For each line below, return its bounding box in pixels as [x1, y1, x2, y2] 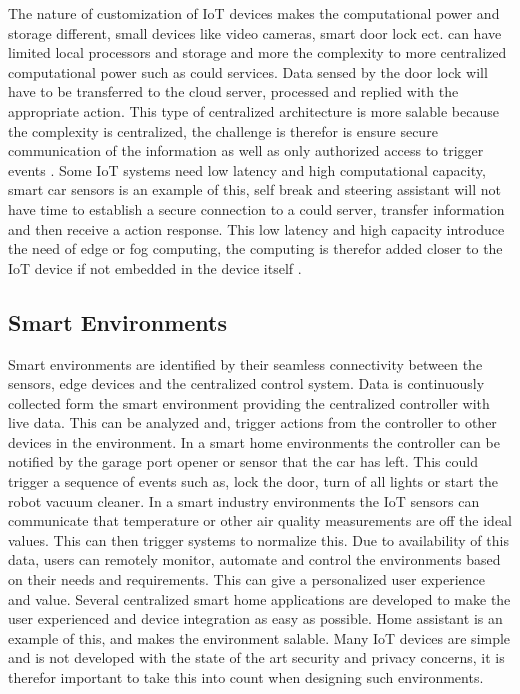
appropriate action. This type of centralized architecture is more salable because [8, 100, 499, 121]
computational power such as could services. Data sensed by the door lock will [8, 61, 488, 82]
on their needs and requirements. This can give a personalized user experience [8, 569, 485, 590]
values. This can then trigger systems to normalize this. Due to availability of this [8, 529, 509, 550]
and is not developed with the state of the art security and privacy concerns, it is [8, 647, 505, 668]
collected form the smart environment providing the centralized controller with [8, 392, 490, 413]
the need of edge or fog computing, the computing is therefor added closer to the [8, 238, 503, 259]
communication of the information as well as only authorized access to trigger [8, 140, 484, 161]
